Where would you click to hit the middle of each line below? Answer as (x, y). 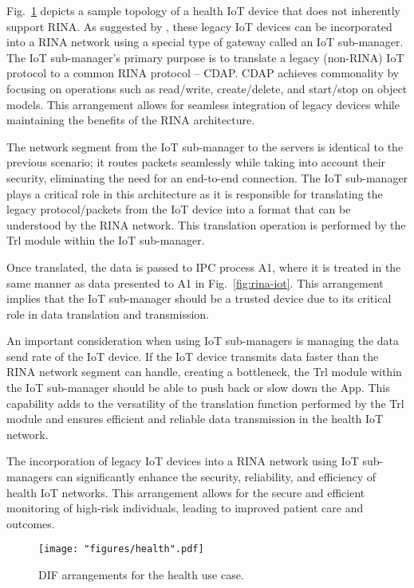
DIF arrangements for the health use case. (141, 575)
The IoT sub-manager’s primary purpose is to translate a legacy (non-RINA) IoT (205, 57)
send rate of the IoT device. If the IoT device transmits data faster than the (193, 356)
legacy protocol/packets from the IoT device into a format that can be (179, 209)
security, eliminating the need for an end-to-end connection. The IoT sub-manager (207, 177)
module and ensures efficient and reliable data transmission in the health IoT (195, 419)
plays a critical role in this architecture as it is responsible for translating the (195, 193)
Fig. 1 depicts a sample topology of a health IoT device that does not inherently (203, 10)
